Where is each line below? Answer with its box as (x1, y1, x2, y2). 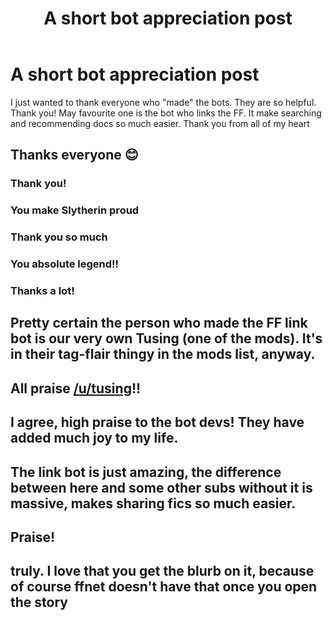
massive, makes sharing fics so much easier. (10, 495, 297, 512)
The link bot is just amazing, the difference (10, 463, 282, 481)
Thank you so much (10, 230, 108, 244)
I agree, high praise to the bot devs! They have (10, 414, 305, 431)
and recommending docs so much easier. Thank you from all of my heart (10, 117, 310, 129)
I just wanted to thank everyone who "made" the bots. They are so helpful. (10, 96, 317, 108)
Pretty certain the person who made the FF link (10, 315, 308, 332)
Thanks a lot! (10, 283, 75, 297)
